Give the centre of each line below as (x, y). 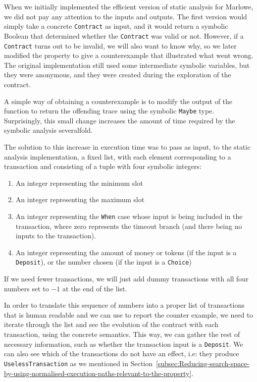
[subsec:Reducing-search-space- (203, 363)
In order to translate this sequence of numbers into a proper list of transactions (124, 305)
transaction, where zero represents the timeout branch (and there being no (129, 226)
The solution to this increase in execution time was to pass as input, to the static (127, 146)
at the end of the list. (95, 288)
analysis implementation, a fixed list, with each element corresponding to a (118, 156)
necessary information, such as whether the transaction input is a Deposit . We (124, 344)
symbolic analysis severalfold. (48, 130)
